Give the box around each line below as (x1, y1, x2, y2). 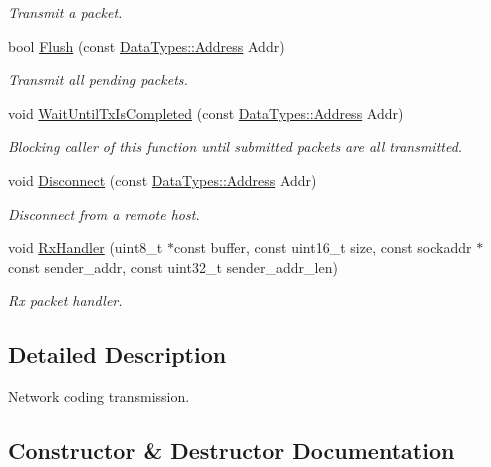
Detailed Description (8, 339, 227, 370)
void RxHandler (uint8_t (8, 237, 163, 258)
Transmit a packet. (8, 2, 123, 22)
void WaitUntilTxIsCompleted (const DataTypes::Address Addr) (8, 102, 404, 123)
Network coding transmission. (8, 386, 190, 407)
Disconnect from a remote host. (8, 203, 200, 224)
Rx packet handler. (8, 290, 123, 311)
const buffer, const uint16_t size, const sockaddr (173, 237, 472, 258)
